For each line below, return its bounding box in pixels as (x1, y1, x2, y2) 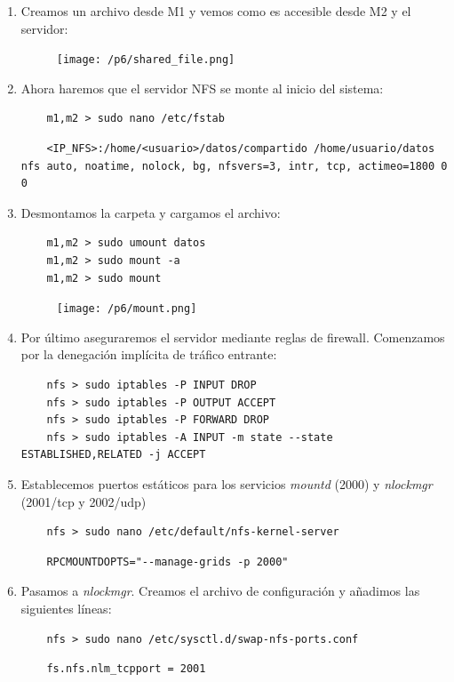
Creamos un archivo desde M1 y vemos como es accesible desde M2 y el (20, 2, 411, 20)
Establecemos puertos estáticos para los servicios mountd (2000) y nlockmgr (20, 475, 433, 493)
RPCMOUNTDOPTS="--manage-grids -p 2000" (46, 555, 289, 568)
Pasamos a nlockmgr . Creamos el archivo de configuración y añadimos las (20, 582, 420, 600)
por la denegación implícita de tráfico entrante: (20, 345, 277, 364)
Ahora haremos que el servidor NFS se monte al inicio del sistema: (20, 78, 384, 97)
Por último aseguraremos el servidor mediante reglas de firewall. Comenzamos (20, 327, 445, 346)
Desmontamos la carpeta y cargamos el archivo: (20, 203, 281, 221)
